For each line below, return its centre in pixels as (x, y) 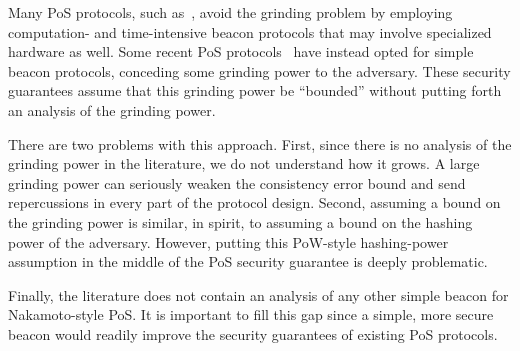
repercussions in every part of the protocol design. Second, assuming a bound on (254, 202)
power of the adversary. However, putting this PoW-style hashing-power (228, 241)
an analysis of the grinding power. (112, 109)
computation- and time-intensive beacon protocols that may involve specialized (250, 31)
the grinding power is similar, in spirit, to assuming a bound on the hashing (240, 221)
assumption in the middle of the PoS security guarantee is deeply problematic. (248, 261)
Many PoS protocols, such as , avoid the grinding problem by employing (230, 12)
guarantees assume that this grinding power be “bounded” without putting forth (255, 90)
